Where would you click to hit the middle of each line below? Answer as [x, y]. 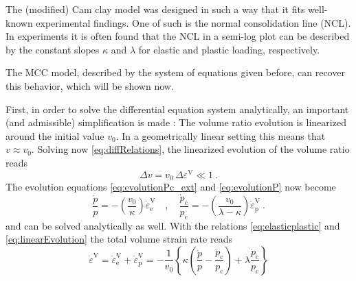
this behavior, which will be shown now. [90, 85]
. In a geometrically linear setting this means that [221, 135]
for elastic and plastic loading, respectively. [229, 49]
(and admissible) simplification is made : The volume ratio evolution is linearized [176, 122]
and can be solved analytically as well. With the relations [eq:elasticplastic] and [173, 225]
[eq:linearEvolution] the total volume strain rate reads [119, 239]
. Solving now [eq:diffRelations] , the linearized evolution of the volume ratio [190, 149]
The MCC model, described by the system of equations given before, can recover [175, 72]
